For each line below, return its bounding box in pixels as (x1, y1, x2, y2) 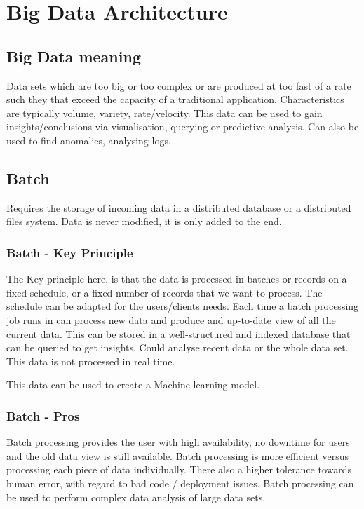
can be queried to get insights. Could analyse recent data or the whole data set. (6, 340, 349, 355)
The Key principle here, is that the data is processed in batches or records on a (6, 271, 347, 286)
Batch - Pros (6, 407, 80, 424)
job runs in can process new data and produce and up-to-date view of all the (6, 312, 336, 327)
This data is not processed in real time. (6, 353, 175, 368)
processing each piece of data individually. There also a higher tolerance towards (6, 462, 352, 477)
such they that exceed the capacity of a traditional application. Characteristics (6, 92, 344, 107)
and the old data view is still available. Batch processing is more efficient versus (6, 448, 349, 463)
